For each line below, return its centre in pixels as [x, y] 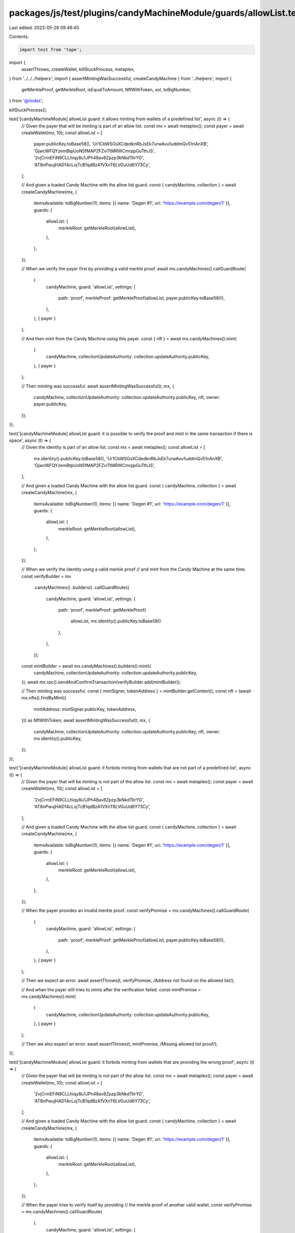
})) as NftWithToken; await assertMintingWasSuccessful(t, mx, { [86, 721]
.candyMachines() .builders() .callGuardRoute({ [82, 587]
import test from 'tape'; [51, 50]
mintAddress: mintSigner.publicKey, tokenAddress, [85, 709]
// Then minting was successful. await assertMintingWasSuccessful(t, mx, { [98, 386]
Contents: [19, 36]
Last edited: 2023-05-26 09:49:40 [44, 28]
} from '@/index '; [26, 101]
